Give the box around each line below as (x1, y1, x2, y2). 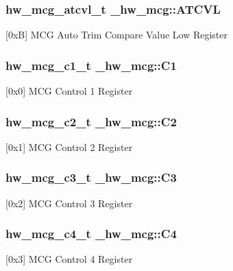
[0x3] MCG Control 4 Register (5, 252, 133, 266)
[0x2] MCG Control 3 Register (5, 196, 133, 210)
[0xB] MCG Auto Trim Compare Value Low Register (5, 27, 228, 42)
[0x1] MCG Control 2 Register (5, 139, 133, 154)
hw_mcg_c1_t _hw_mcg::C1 (5, 56, 177, 73)
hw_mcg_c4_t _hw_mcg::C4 (5, 225, 177, 242)
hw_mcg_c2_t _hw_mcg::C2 (5, 113, 177, 130)
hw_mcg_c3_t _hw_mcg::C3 (5, 169, 177, 186)
